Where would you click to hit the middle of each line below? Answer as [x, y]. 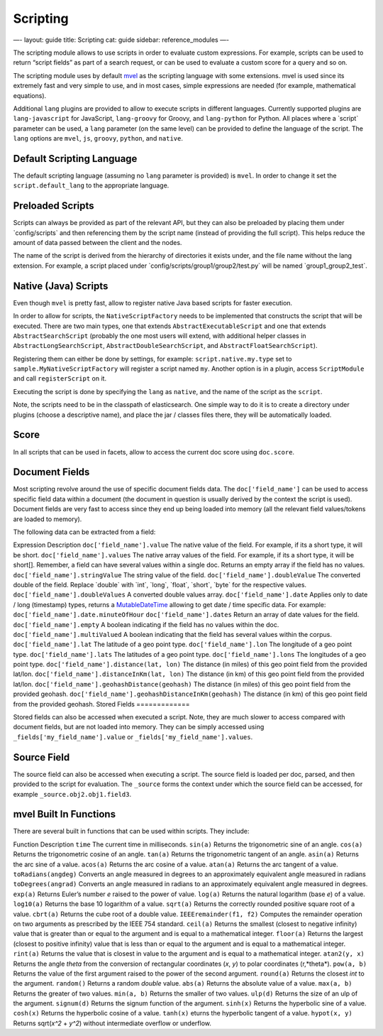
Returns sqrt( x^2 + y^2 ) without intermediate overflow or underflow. [112, 1023]
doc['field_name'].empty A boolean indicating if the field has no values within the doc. [146, 624]
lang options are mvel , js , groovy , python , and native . [98, 138]
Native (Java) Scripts [61, 286]
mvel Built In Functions [65, 814]
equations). [30, 95]
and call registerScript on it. [60, 378]
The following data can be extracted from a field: [84, 532]
